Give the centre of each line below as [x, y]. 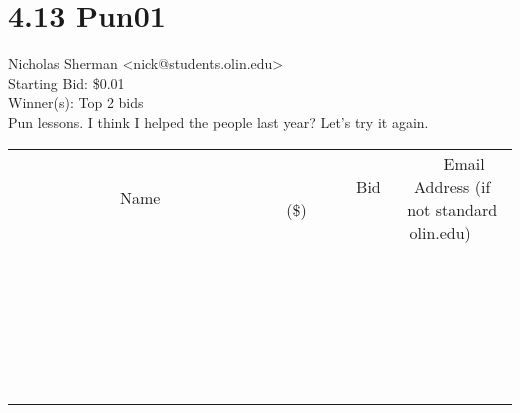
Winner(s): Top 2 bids [76, 102]
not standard [452, 209]
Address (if [452, 186]
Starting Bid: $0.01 [66, 82]
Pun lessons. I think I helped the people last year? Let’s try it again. [218, 121]
